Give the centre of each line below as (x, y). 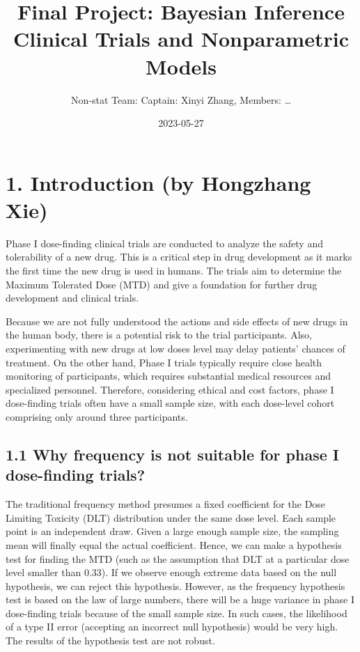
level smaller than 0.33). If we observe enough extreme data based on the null (171, 572)
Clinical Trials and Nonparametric (181, 39)
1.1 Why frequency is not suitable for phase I (172, 454)
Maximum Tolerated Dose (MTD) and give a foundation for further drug (162, 284)
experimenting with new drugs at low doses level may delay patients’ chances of (175, 348)
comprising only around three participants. (97, 416)
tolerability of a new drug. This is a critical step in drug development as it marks (179, 257)
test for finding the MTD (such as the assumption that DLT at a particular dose (178, 558)
